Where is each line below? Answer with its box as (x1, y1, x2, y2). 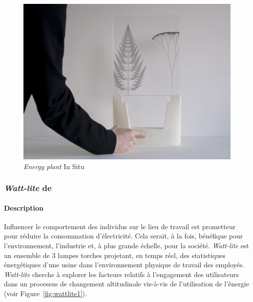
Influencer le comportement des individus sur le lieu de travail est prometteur (4, 221, 236, 231)
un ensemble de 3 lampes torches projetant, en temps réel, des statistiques (4, 250, 226, 260)
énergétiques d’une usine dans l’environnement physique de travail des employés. (4, 259, 245, 270)
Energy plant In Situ (23, 161, 84, 171)
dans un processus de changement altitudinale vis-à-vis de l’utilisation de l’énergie (4, 279, 249, 289)
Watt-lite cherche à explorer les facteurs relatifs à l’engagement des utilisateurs (4, 269, 239, 279)
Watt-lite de (4, 182, 52, 194)
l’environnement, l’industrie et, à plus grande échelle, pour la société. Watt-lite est (4, 240, 249, 251)
